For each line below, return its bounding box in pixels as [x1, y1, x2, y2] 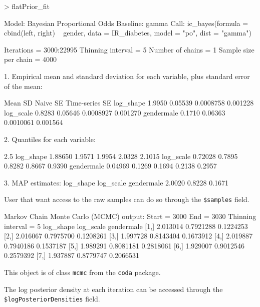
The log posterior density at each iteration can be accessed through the [4, 283, 223, 294]
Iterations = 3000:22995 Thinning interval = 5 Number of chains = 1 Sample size [4, 44, 254, 54]
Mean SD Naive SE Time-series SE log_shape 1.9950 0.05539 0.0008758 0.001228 [4, 97, 254, 108]
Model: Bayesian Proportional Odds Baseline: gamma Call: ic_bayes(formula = [4, 17, 248, 28]
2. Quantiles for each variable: [4, 133, 96, 144]
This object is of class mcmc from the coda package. [4, 266, 161, 277]
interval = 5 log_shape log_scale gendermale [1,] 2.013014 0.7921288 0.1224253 [4, 220, 248, 231]
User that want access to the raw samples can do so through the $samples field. [4, 194, 249, 204]
